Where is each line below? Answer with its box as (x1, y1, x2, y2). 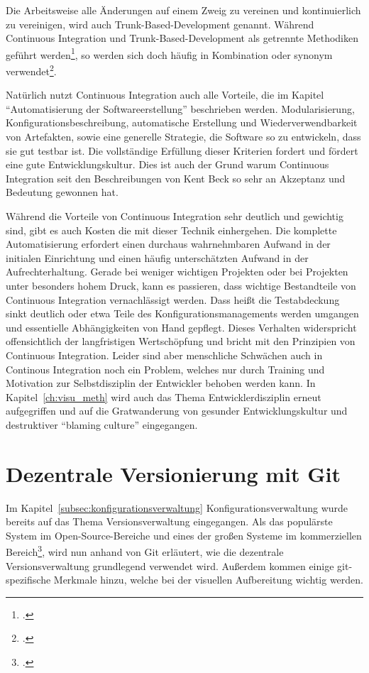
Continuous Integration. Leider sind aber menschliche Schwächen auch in (6, 347, 323, 362)
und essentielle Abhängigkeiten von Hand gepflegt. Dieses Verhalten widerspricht (6, 319, 357, 334)
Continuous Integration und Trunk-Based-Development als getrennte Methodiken (6, 31, 358, 45)
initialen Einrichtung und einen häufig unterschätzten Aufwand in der (6, 250, 309, 265)
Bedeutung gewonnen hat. (6, 185, 119, 199)
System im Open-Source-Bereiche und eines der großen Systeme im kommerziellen (6, 527, 362, 542)
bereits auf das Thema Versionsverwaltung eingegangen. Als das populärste (6, 514, 333, 529)
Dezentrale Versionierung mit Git (6, 459, 341, 488)
